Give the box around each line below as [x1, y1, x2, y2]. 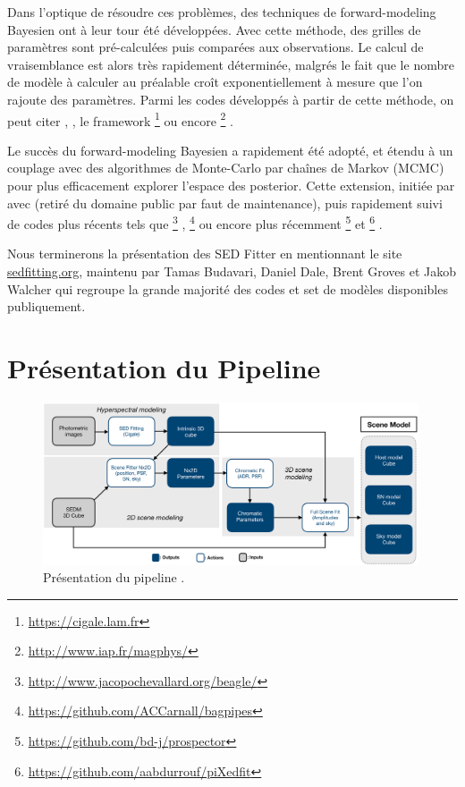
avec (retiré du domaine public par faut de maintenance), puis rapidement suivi [7, 193, 443, 212]
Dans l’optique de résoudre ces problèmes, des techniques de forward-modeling [7, 3, 436, 21]
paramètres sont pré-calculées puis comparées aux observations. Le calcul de [7, 38, 424, 56]
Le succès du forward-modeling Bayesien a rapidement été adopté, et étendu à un [7, 140, 453, 159]
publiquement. [7, 297, 86, 316]
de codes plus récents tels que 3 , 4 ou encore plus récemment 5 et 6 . [7, 212, 383, 233]
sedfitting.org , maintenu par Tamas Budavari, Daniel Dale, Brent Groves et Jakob [7, 262, 456, 281]
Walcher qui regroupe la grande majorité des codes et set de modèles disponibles [7, 279, 448, 298]
